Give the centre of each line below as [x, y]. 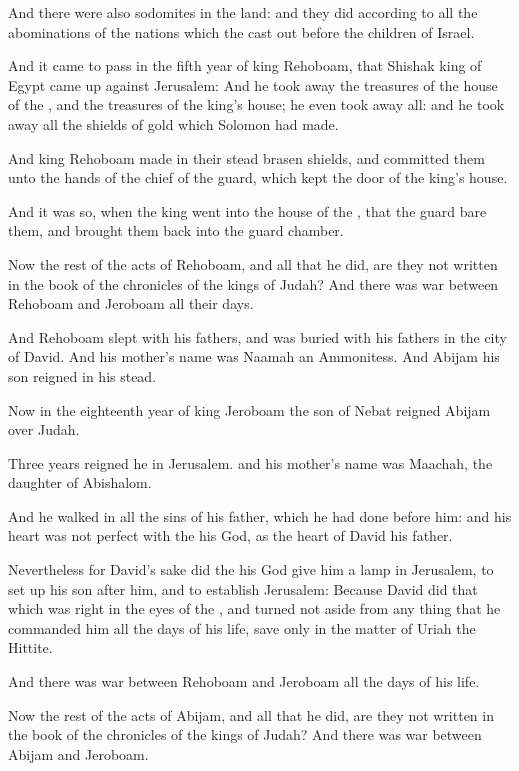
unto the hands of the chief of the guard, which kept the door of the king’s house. [258, 177]
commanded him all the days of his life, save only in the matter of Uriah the [242, 627]
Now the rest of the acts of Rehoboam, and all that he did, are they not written [253, 263]
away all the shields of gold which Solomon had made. [173, 123]
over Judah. [44, 429]
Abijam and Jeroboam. [78, 753]
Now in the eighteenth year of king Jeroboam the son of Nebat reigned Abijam [249, 409]
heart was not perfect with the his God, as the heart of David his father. [230, 535]
